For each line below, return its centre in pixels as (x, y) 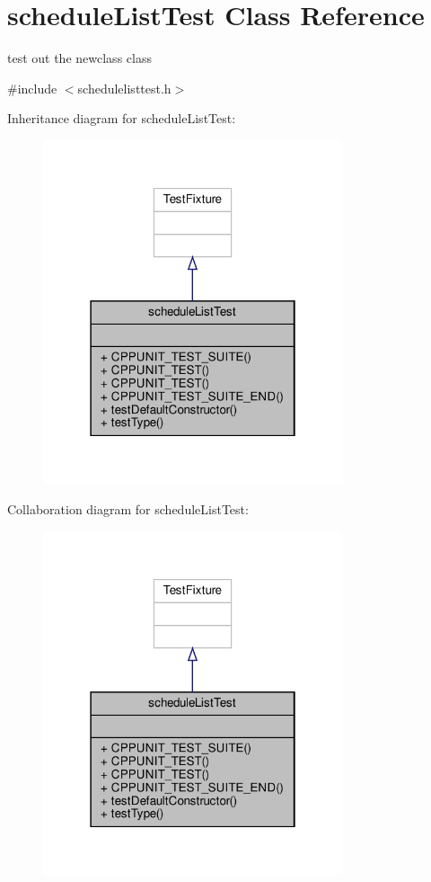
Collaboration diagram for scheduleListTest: (128, 509)
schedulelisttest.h (124, 88)
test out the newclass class (79, 58)
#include (32, 88)
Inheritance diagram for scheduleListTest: (122, 118)
